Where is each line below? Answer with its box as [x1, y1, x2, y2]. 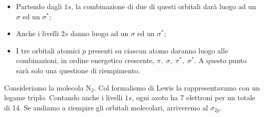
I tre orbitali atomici [16, 45, 80, 55]
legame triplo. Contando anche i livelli [4, 92, 123, 103]
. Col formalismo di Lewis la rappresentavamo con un [94, 82, 260, 93]
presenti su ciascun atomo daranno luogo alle [88, 45, 228, 55]
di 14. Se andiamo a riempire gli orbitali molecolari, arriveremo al [4, 102, 208, 112]
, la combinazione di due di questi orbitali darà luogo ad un [71, 1, 256, 11]
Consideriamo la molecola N [4, 82, 91, 93]
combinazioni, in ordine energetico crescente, [16, 55, 155, 66]
